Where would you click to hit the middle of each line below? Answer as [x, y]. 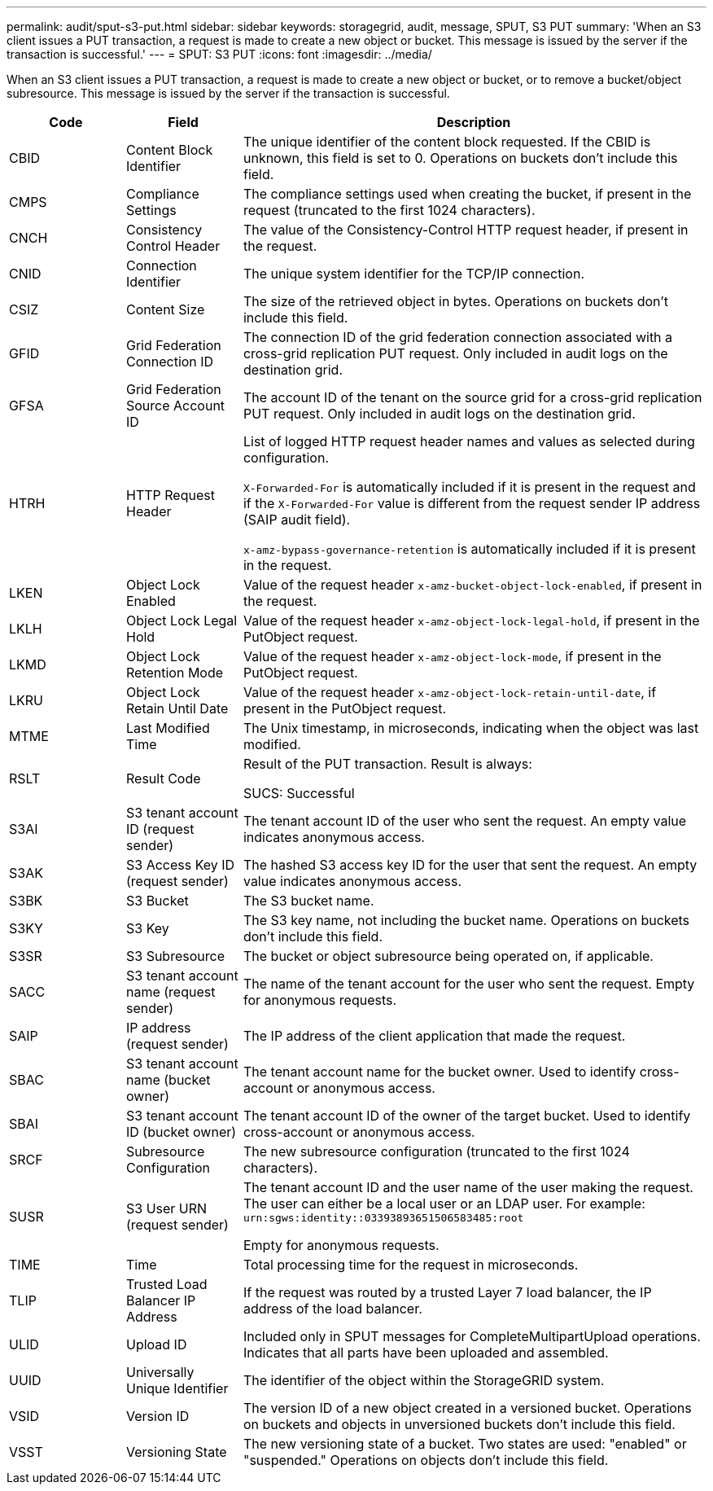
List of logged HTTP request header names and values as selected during [469, 441]
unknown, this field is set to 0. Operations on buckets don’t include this [460, 158]
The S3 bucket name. [308, 901]
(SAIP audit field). [297, 520]
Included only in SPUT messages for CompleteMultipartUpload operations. [472, 1336]
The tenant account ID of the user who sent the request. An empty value [465, 821]
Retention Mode [175, 673]
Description [474, 122]
